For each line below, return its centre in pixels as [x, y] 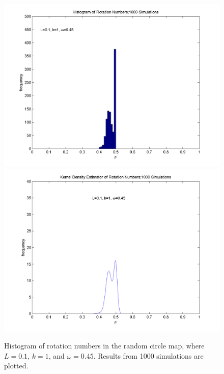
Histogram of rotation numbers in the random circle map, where [104, 346]
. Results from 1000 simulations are [148, 355]
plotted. [16, 366]
